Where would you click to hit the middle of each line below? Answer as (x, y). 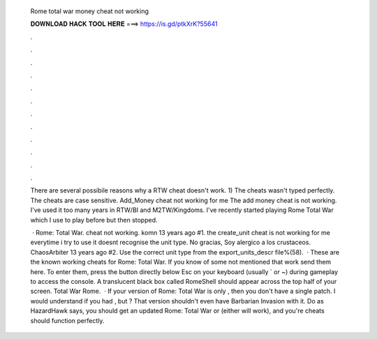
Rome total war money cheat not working (90, 11)
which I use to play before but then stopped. (94, 220)
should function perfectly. (67, 320)
